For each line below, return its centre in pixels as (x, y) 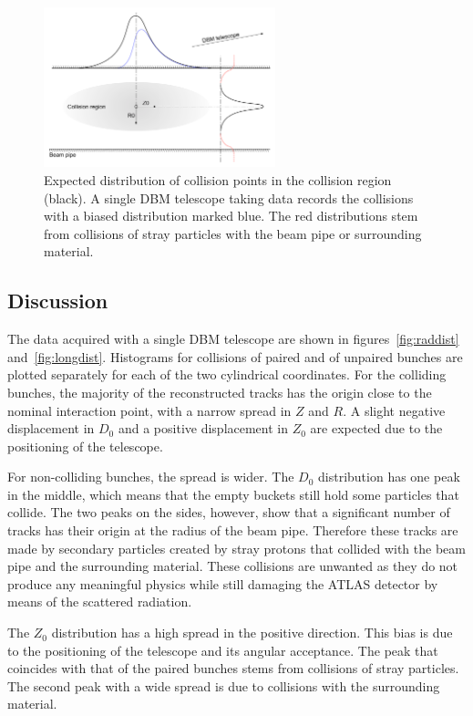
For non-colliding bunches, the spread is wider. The (151, 477)
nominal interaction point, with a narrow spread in (149, 410)
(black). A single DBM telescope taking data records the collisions (229, 197)
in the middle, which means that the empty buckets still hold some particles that (233, 494)
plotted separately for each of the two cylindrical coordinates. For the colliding (227, 374)
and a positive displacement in (203, 428)
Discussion (58, 301)
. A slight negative (394, 410)
